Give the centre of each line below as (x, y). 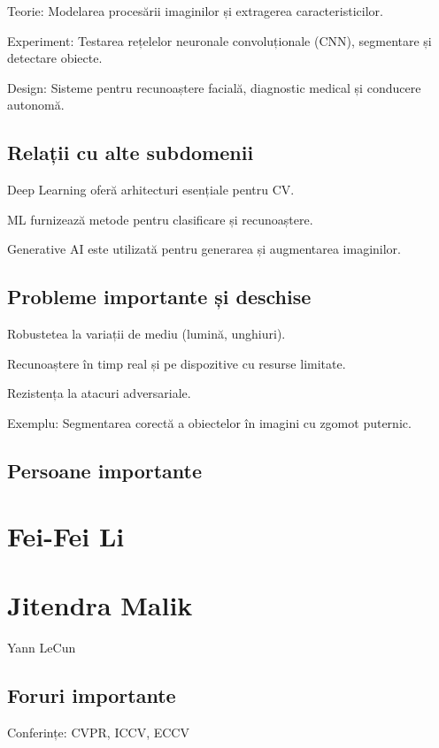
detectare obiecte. (55, 58)
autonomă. (36, 105)
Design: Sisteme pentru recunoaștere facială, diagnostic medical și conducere (214, 87)
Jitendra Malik (100, 604)
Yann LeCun (42, 647)
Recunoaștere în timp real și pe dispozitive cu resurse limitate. (177, 363)
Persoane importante (104, 470)
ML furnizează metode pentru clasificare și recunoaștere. (160, 219)
